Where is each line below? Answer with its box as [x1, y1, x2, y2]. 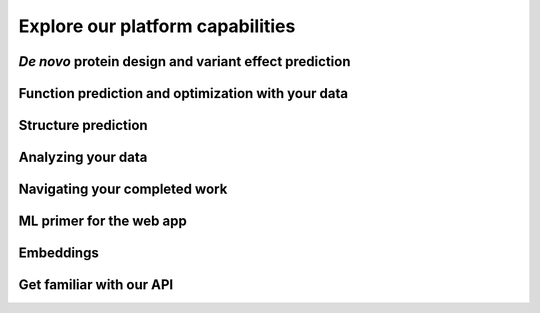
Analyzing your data [18, 149, 148, 166]
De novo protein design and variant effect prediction [18, 53, 351, 70]
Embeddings [18, 245, 99, 262]
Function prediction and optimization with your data [18, 85, 349, 102]
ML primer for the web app [18, 213, 187, 230]
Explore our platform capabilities [18, 15, 296, 37]
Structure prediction [18, 117, 149, 134]
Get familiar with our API [18, 276, 174, 294]
